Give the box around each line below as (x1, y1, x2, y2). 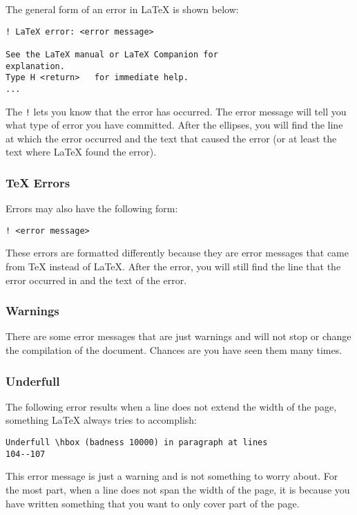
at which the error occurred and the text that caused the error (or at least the (6, 131, 337, 145)
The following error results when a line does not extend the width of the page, (6, 399, 337, 413)
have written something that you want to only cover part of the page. (6, 496, 300, 510)
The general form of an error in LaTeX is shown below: (6, 2, 239, 16)
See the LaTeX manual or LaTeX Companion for (6, 49, 218, 59)
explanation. (6, 61, 65, 71)
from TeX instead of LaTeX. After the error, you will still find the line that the (6, 259, 341, 274)
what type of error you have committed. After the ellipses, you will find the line (6, 118, 343, 132)
